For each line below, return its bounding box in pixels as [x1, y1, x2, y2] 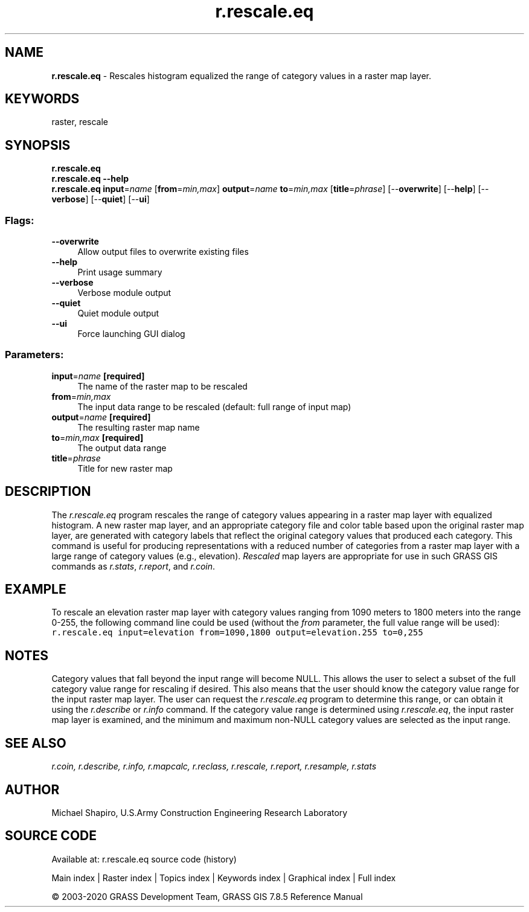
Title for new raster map [77, 463, 173, 474]
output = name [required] [51, 411, 151, 422]
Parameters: [5, 348, 64, 361]
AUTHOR [5, 782, 60, 797]
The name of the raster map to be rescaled [77, 381, 248, 391]
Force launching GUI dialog [77, 329, 185, 339]
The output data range [77, 442, 167, 453]
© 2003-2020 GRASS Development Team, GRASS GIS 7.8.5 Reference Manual [51, 891, 363, 902]
